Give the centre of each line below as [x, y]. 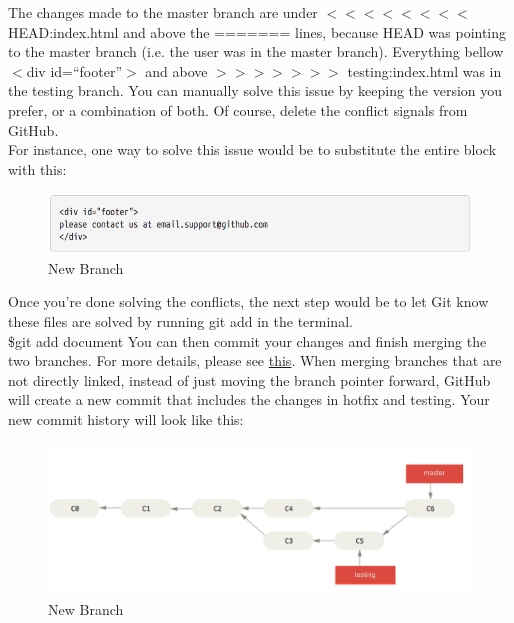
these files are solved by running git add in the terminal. [180, 321]
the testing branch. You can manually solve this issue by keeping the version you [255, 90]
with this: [37, 168]
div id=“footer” [74, 70]
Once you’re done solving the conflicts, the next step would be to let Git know [248, 301]
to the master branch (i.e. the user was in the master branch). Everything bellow [256, 51]
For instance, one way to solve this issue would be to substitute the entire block [252, 149]
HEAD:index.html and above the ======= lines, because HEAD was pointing [257, 31]
